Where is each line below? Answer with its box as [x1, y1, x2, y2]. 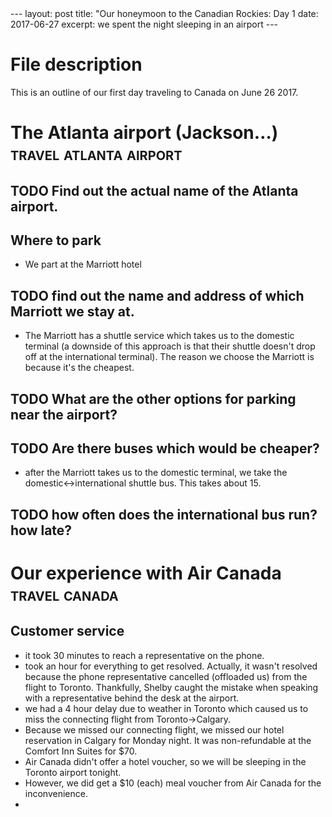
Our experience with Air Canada [10, 562, 282, 584]
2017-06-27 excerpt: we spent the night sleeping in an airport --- [10, 18, 279, 30]
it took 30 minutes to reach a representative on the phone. [24, 649, 265, 661]
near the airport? [10, 406, 118, 423]
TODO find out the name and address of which [10, 287, 305, 304]
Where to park [10, 232, 102, 249]
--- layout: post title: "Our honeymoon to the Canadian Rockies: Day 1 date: [10, 8, 319, 19]
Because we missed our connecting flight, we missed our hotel [24, 723, 285, 736]
